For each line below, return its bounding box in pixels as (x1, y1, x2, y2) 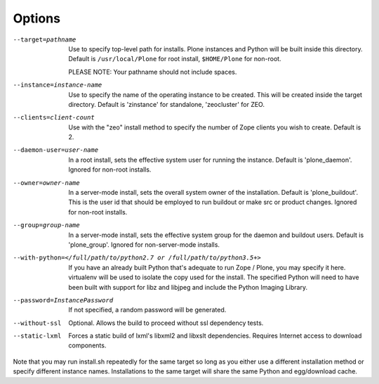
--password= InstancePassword (13, 296, 114, 304)
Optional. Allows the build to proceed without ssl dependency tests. (68, 319, 264, 327)
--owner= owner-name (13, 179, 80, 186)
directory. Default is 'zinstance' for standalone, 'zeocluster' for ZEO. (68, 100, 265, 108)
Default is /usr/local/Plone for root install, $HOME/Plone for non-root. (68, 55, 281, 63)
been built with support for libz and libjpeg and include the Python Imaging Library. (68, 283, 308, 291)
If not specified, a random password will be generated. (68, 306, 227, 314)
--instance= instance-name (13, 81, 102, 89)
